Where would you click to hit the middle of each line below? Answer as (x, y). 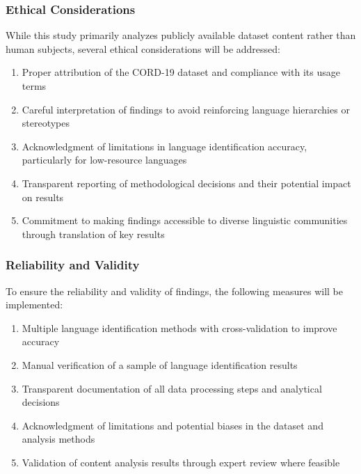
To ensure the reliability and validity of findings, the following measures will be (175, 291)
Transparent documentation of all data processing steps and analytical (172, 388)
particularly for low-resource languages (104, 160)
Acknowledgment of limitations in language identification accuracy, (165, 146)
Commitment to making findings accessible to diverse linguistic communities (185, 220)
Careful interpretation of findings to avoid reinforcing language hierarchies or (186, 109)
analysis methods (58, 439)
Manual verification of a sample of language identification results (160, 364)
